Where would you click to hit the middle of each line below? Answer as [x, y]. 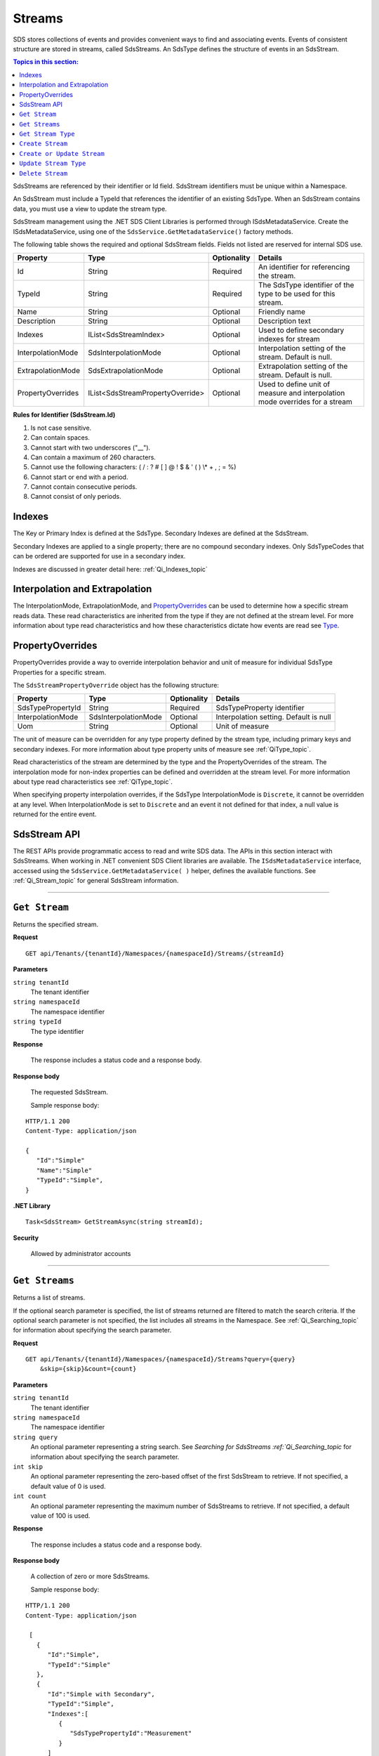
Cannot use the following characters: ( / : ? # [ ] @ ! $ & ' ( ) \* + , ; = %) [133, 467]
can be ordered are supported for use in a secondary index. [99, 556]
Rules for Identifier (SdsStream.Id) [64, 415]
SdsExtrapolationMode [126, 371]
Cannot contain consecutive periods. [84, 487]
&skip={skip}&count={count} [88, 1369]
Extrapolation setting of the [303, 367]
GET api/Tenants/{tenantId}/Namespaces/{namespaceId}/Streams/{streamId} [155, 953]
